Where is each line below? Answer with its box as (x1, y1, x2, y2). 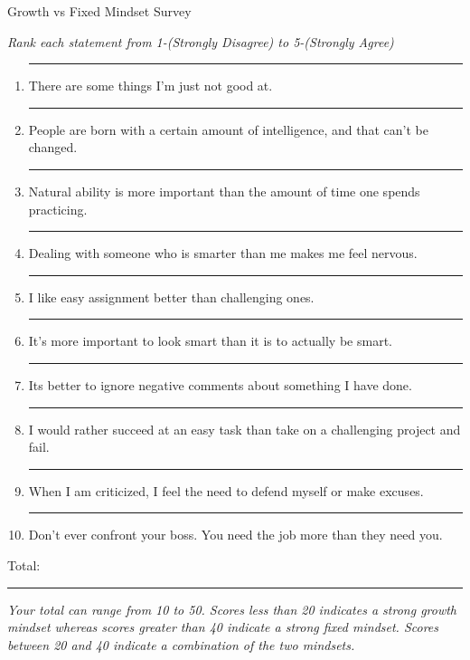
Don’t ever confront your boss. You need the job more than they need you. (28, 525, 443, 544)
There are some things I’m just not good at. (28, 76, 273, 95)
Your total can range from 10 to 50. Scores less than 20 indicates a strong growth (7, 599, 457, 618)
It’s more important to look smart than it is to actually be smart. (28, 331, 392, 350)
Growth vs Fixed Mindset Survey (7, 2, 192, 20)
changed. (28, 138, 78, 157)
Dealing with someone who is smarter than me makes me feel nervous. (28, 244, 418, 263)
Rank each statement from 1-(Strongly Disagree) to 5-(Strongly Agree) (7, 32, 394, 51)
